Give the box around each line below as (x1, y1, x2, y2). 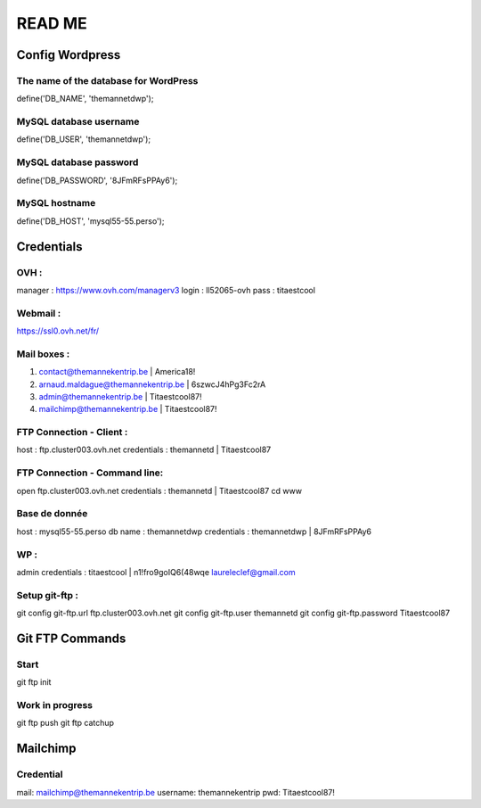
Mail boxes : (16, 348, 70, 360)
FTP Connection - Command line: (16, 466, 164, 479)
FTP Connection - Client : (16, 426, 128, 439)
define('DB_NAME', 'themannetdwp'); (16, 94, 154, 104)
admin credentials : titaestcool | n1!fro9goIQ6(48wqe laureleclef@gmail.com (16, 566, 296, 577)
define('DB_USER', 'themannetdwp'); (16, 134, 151, 144)
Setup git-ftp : (16, 589, 79, 601)
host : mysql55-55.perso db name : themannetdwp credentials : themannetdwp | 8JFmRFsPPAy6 (16, 526, 371, 537)
